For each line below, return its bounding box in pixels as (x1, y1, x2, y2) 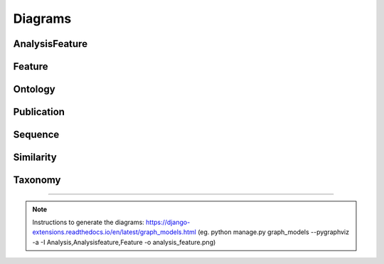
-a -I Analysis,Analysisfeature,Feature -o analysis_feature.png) (32, 238, 216, 246)
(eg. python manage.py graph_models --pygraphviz (198, 228, 350, 236)
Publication (13, 106, 65, 118)
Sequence (13, 129, 60, 141)
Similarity (13, 152, 57, 164)
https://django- (146, 218, 191, 227)
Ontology (13, 83, 56, 95)
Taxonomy (13, 174, 61, 186)
